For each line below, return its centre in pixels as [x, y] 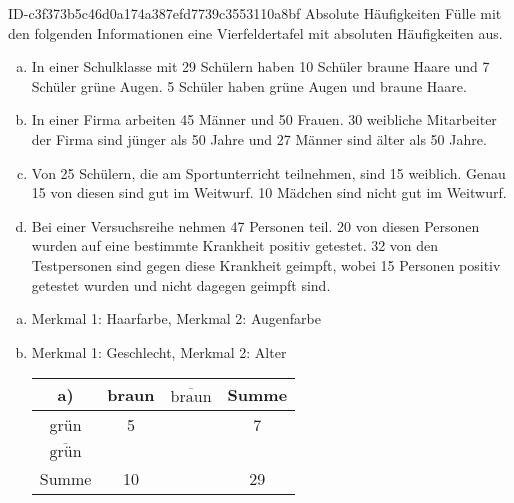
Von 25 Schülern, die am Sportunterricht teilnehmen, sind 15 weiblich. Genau [268, 172]
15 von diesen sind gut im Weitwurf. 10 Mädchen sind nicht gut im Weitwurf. [269, 192]
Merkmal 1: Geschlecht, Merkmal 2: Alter [159, 351]
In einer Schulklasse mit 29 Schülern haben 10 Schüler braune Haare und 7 [260, 66]
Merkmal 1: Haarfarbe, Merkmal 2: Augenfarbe [176, 318]
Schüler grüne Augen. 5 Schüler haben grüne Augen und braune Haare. [249, 85]
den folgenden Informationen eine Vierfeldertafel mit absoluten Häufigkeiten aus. [255, 32]
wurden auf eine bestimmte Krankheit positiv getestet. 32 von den [235, 245]
